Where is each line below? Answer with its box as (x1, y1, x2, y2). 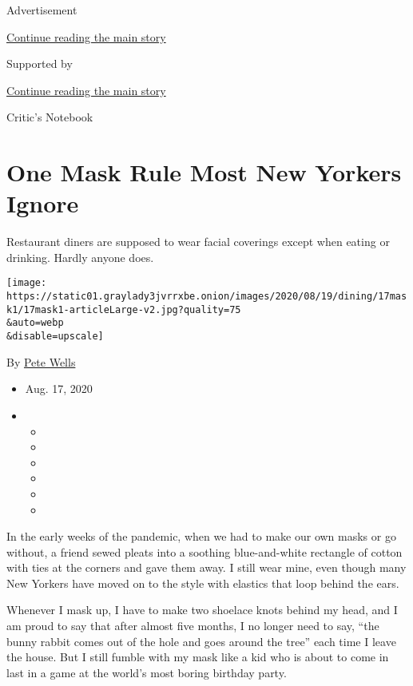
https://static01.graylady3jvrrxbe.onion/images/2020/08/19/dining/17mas (6, 291, 407, 303)
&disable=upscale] (6, 331, 104, 343)
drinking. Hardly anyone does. (6, 248, 154, 265)
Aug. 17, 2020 (25, 380, 93, 397)
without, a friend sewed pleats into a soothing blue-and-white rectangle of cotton (6, 543, 403, 560)
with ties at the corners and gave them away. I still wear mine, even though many (6, 559, 407, 576)
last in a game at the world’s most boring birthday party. (6, 664, 287, 680)
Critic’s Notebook (6, 109, 93, 125)
